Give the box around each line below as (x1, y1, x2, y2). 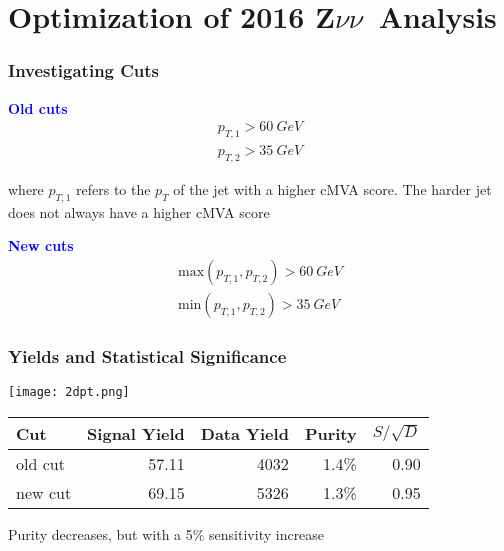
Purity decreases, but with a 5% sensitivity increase (8, 523, 325, 544)
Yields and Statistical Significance (8, 343, 287, 368)
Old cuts (8, 97, 68, 118)
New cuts (8, 235, 74, 256)
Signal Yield (87, 421, 185, 445)
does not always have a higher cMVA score (8, 201, 270, 222)
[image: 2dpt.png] (8, 385, 130, 400)
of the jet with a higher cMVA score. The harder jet (173, 178, 492, 199)
